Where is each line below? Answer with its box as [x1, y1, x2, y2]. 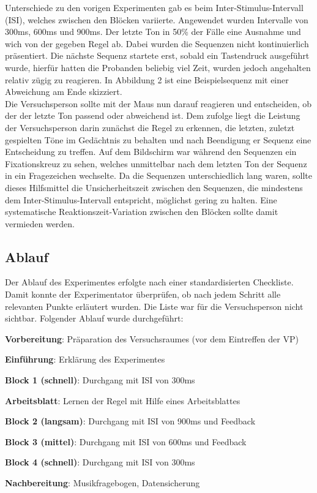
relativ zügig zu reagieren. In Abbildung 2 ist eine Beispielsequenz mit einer [5, 73, 289, 86]
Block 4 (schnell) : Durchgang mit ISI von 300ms [5, 456, 195, 469]
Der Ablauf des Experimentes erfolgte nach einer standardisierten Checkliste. [5, 276, 294, 288]
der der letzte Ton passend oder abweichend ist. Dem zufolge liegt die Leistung [5, 109, 300, 122]
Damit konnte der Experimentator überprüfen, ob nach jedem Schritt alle [5, 288, 281, 301]
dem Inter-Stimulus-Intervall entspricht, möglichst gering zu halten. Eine [5, 193, 277, 206]
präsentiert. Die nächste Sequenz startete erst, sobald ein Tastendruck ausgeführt [5, 49, 310, 62]
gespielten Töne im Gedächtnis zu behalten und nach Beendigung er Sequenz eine [5, 133, 311, 146]
